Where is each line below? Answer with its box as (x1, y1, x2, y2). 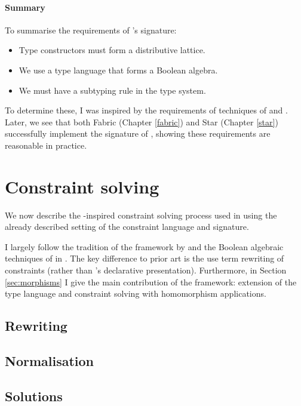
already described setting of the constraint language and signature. (5, 220, 249, 233)
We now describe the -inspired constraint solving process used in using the (5, 208, 277, 221)
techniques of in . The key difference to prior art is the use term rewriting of (5, 252, 284, 264)
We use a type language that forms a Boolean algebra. (19, 63, 218, 76)
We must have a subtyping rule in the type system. (19, 84, 206, 96)
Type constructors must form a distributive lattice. (19, 44, 205, 56)
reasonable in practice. (5, 139, 87, 151)
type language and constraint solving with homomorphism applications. (5, 287, 266, 300)
